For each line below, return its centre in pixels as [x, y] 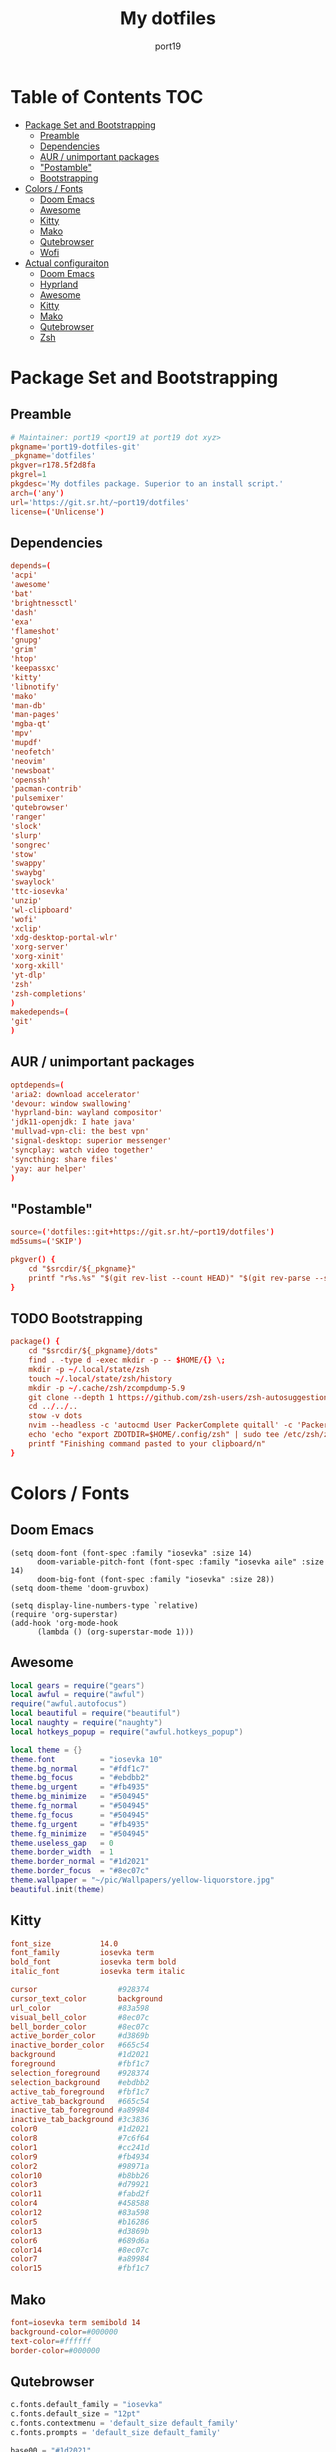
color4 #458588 [80, 2203]
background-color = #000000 [64, 2332]
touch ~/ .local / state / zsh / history [100, 1378]
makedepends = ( [40, 1012]
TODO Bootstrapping [76, 1318]
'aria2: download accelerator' [75, 1094]
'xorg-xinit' [37, 957]
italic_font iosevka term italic [98, 1972]
